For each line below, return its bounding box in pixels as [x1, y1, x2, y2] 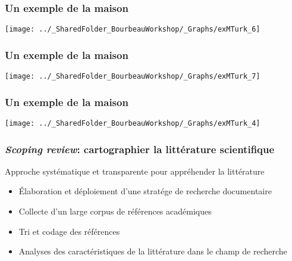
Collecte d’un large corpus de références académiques [18, 205, 212, 218]
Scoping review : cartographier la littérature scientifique [5, 141, 275, 156]
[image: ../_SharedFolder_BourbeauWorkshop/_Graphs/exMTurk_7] [5, 72, 260, 81]
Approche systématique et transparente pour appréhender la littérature [5, 164, 265, 177]
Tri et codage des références [18, 225, 120, 237]
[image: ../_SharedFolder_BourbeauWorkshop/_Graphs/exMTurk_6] [5, 25, 260, 34]
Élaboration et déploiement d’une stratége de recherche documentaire [18, 185, 272, 197]
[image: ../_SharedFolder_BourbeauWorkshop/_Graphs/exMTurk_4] [5, 119, 260, 128]
